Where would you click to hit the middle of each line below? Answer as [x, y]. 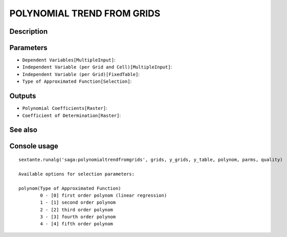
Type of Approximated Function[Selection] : [77, 81]
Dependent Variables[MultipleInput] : [69, 60]
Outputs [23, 96]
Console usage [34, 146]
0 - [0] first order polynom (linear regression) [104, 195]
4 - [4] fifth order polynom [77, 224]
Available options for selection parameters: [77, 174]
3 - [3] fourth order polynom [78, 217]
